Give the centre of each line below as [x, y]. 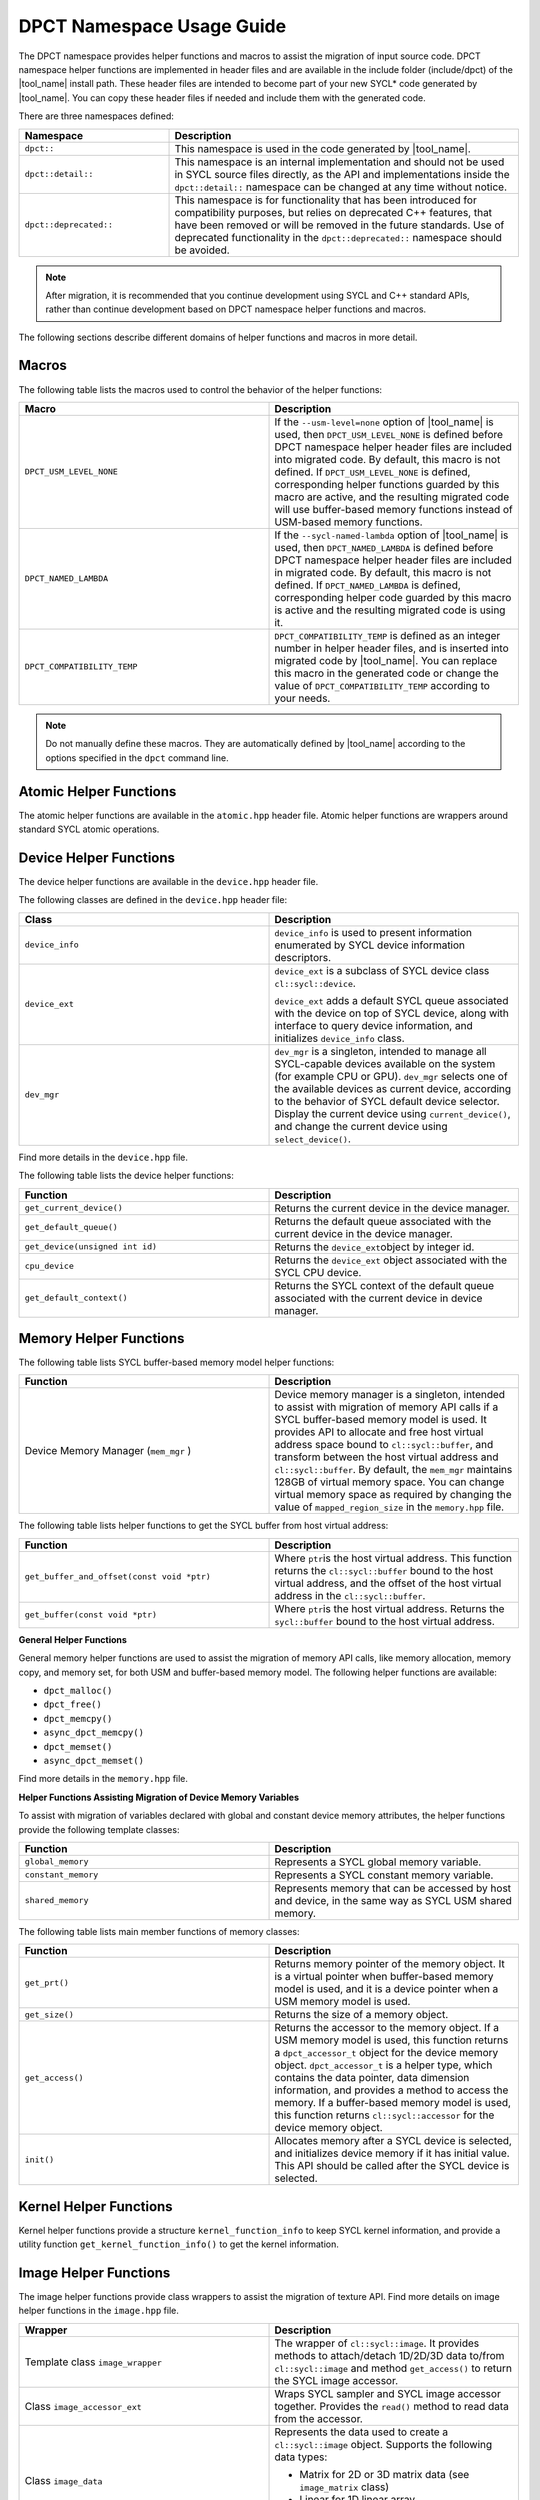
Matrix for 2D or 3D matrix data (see [384, 2474]
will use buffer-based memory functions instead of [394, 509]
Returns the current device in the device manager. [392, 1208]
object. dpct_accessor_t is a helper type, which [383, 2065]
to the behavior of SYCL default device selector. [387, 1101]
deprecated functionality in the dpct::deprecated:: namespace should [338, 237]
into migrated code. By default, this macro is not [387, 459]
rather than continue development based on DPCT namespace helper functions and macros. [236, 309]
